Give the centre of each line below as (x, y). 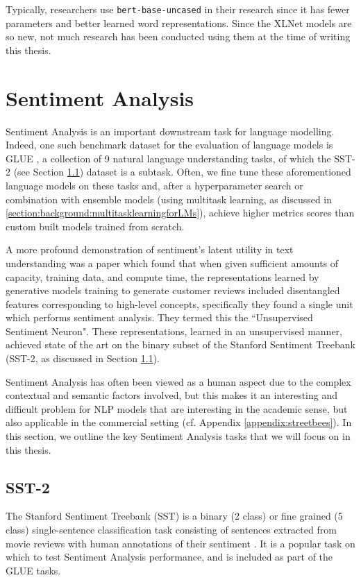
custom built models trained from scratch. (95, 226)
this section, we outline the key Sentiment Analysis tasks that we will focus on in (178, 436)
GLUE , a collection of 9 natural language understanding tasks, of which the (168, 158)
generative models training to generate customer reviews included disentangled (173, 290)
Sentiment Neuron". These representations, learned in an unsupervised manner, (174, 331)
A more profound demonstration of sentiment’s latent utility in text (150, 249)
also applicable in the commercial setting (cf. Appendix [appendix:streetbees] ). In (179, 422)
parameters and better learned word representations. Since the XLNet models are (179, 23)
